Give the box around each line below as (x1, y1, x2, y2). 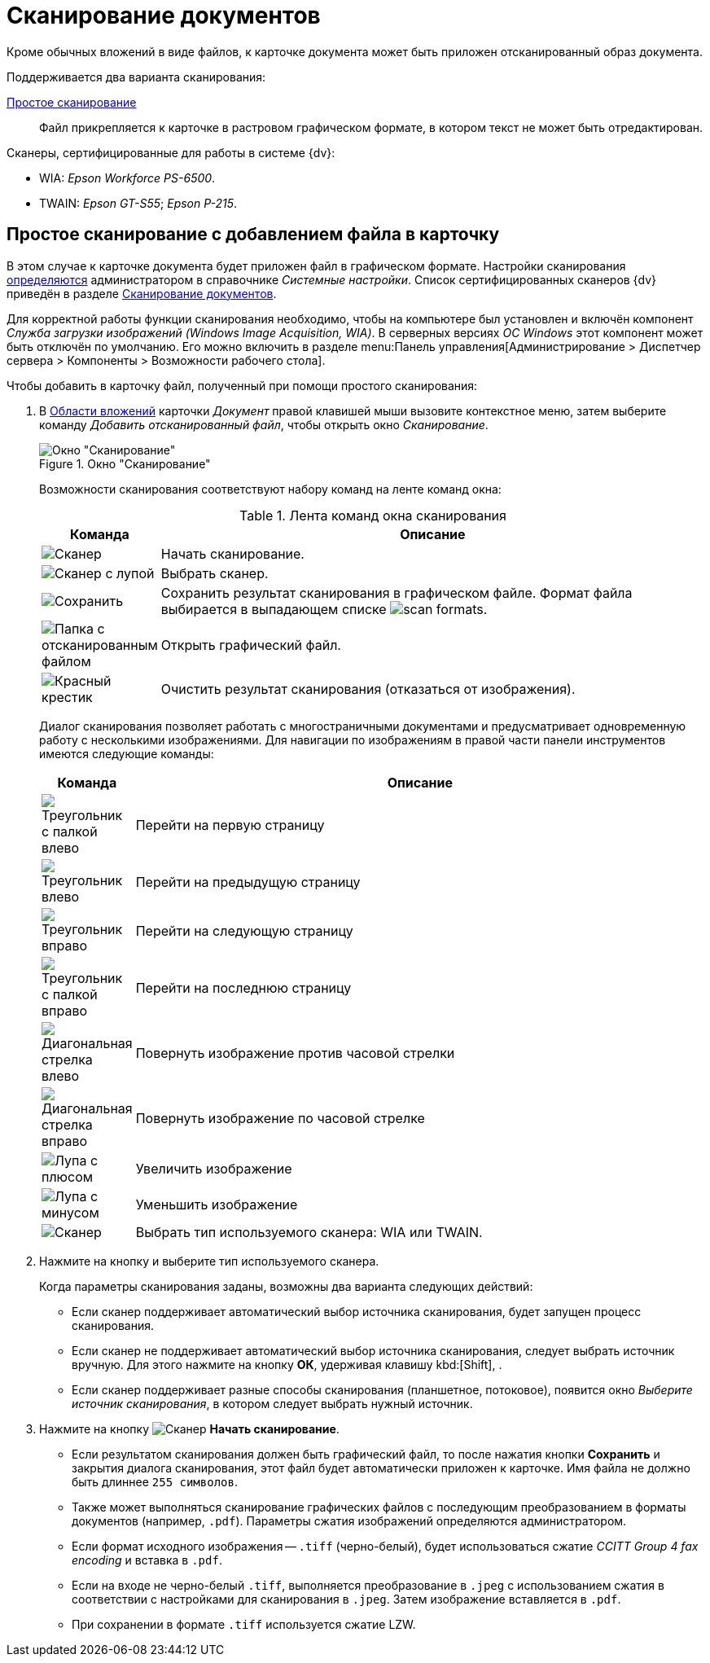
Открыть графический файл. (160, 636, 341, 653)
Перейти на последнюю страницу (135, 979, 352, 996)
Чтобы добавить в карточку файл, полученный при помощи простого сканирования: (7, 378, 478, 393)
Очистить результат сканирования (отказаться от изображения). (160, 680, 576, 697)
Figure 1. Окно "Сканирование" (39, 456, 211, 471)
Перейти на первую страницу (135, 816, 325, 833)
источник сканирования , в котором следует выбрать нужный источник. (72, 1396, 473, 1411)
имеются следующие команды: (39, 746, 214, 761)
